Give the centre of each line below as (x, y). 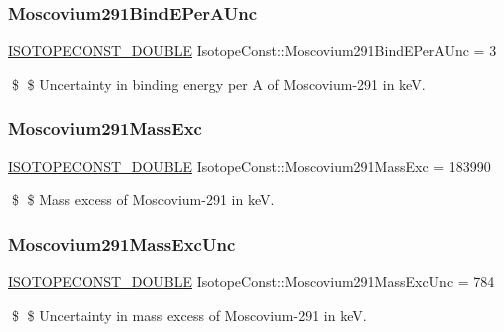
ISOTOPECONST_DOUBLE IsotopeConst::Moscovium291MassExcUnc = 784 (251, 281)
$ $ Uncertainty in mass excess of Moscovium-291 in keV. (189, 314)
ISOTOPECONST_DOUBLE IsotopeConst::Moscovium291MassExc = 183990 (249, 165)
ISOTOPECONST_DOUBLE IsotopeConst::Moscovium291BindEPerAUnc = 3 (252, 50)
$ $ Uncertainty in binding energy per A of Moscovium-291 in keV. (218, 83)
